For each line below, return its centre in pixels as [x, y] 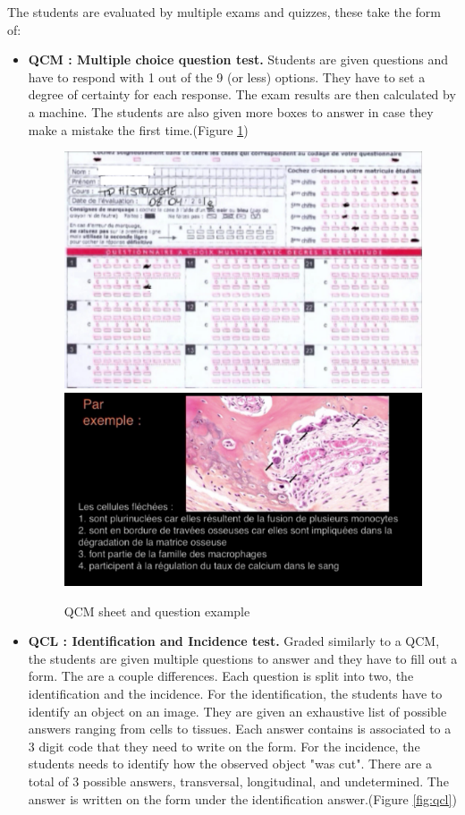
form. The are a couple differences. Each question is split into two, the [221, 676]
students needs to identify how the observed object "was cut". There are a [230, 764]
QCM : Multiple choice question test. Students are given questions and [238, 59]
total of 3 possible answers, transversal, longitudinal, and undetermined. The [238, 781]
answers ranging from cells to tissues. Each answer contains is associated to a [240, 729]
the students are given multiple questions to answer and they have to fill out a [243, 658]
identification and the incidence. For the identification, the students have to [235, 694]
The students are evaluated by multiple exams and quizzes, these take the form [224, 12]
